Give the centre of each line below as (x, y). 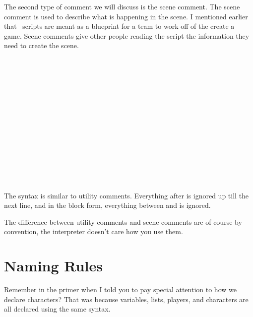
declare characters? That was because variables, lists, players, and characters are (126, 299)
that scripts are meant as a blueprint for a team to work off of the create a (119, 26)
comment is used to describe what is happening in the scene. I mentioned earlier (126, 16)
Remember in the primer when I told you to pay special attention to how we (120, 289)
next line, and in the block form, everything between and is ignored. (107, 205)
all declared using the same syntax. (57, 309)
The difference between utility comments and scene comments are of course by (123, 222)
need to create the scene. (41, 45)
